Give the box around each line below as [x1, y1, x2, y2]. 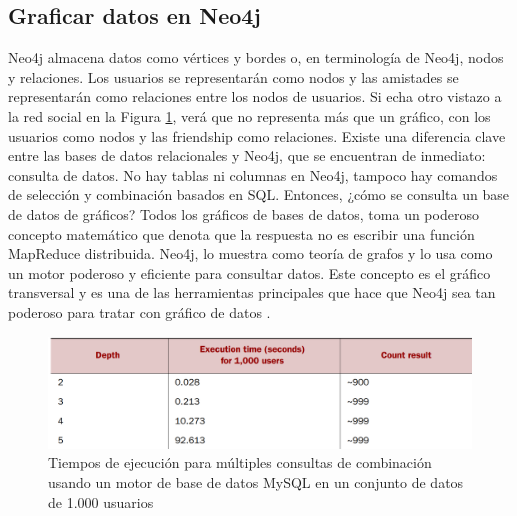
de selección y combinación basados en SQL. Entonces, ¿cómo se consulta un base [8, 184, 509, 205]
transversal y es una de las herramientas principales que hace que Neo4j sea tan [8, 282, 496, 303]
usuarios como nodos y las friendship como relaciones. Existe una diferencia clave [8, 125, 506, 146]
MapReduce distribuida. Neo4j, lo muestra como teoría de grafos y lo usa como [8, 243, 493, 264]
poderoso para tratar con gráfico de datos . [8, 301, 271, 322]
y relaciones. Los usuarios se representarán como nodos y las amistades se [8, 66, 459, 87]
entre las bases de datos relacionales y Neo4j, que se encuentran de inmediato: [8, 145, 486, 166]
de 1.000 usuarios [48, 491, 154, 512]
